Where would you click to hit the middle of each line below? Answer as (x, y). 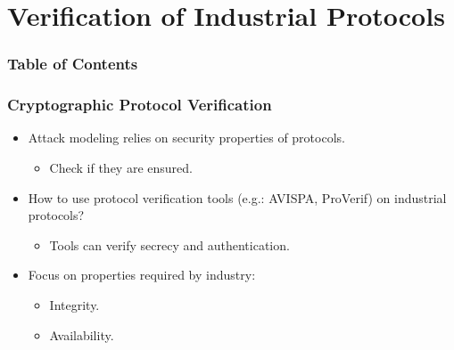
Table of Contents (73, 64)
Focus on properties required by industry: (142, 275)
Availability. (82, 334)
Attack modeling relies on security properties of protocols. (186, 138)
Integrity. (74, 305)
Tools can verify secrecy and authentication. (169, 244)
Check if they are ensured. (121, 168)
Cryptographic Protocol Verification (140, 105)
